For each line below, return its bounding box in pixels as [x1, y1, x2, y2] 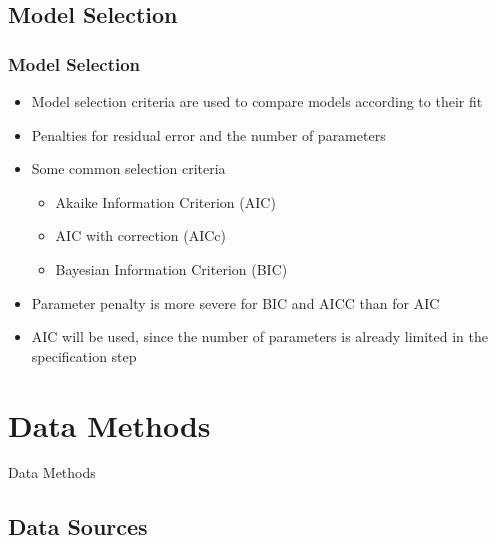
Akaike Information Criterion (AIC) [55, 191, 276, 212]
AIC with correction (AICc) [55, 225, 226, 246]
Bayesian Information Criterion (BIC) [55, 258, 288, 279]
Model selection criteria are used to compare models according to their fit [31, 91, 483, 111]
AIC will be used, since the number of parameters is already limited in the [31, 326, 489, 347]
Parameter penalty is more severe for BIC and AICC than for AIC [31, 292, 440, 313]
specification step [31, 345, 137, 366]
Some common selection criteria [31, 158, 226, 179]
